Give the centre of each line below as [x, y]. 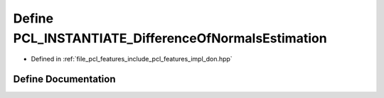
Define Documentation [64, 79]
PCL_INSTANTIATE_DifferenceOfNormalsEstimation [170, 38]
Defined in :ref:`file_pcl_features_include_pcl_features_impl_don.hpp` [132, 59]
